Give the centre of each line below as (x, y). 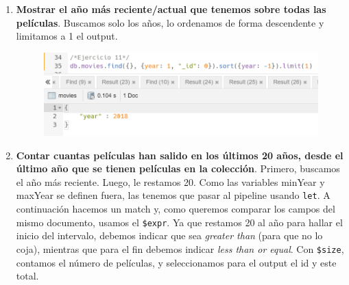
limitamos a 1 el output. (67, 36)
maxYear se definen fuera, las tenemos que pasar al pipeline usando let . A (173, 195)
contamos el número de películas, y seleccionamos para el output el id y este (176, 262)
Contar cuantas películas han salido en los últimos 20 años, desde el (180, 155)
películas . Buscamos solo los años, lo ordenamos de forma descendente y (170, 22)
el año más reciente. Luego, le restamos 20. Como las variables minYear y (170, 181)
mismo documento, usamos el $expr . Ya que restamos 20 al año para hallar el (179, 222)
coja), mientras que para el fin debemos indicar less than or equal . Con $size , (180, 248)
